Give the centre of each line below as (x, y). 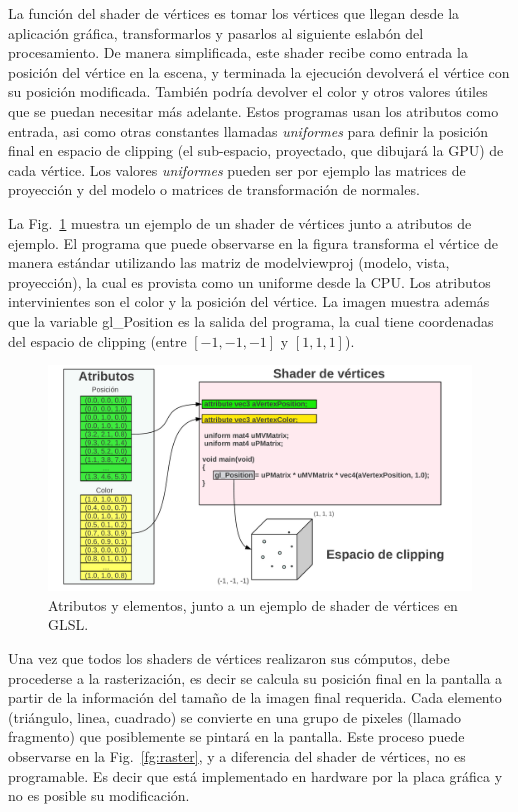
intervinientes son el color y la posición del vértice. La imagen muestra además (249, 301)
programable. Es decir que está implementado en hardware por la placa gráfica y (255, 775)
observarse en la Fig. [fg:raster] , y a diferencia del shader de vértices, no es (237, 755)
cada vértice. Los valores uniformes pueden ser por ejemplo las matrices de (237, 169)
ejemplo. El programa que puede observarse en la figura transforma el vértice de (253, 242)
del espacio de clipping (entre (97, 340)
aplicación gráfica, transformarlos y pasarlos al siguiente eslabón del (216, 32)
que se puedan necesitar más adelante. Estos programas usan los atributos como (253, 110)
